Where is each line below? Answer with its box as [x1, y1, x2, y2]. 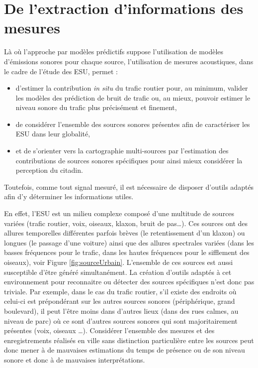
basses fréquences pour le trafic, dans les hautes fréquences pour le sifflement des [4, 247, 250, 257]
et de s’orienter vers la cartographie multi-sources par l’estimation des [15, 145, 229, 156]
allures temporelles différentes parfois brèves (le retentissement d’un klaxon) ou [4, 228, 245, 238]
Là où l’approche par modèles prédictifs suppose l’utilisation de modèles [4, 46, 224, 57]
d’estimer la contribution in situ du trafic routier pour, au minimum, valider [15, 83, 248, 93]
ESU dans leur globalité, [15, 128, 90, 139]
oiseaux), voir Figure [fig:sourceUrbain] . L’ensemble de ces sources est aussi [4, 257, 233, 267]
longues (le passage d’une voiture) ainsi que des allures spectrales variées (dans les [4, 237, 255, 247]
